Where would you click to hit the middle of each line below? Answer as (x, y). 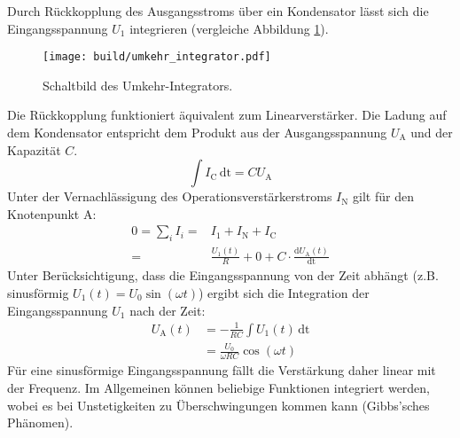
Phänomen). (40, 422)
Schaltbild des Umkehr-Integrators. (138, 85)
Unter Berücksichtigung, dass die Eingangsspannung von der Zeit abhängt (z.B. (223, 275)
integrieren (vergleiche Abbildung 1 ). (229, 28)
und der (432, 133)
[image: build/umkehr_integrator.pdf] (157, 57)
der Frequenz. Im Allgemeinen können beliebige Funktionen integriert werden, (219, 387)
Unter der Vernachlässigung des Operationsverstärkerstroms (170, 196)
